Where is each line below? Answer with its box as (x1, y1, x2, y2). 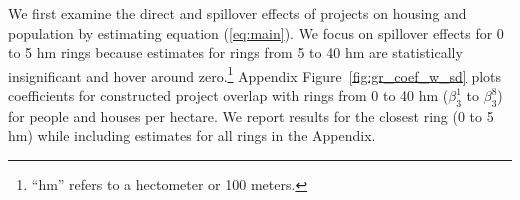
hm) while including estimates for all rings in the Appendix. (8, 125, 376, 146)
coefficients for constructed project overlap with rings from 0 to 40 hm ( (8, 85, 449, 106)
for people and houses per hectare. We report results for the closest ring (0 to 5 (8, 105, 494, 126)
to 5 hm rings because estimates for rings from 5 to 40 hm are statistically (8, 42, 463, 63)
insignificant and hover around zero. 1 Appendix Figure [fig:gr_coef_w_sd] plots (8, 62, 502, 86)
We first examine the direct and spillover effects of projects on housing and (8, 3, 467, 23)
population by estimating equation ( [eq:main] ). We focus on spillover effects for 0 (8, 22, 504, 43)
